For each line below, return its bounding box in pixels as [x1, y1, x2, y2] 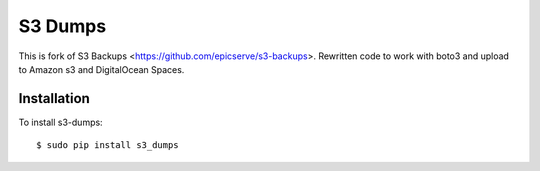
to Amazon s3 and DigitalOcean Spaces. [18, 63, 185, 75]
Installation [18, 90, 90, 107]
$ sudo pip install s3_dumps [36, 140, 179, 151]
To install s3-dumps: [18, 116, 104, 128]
